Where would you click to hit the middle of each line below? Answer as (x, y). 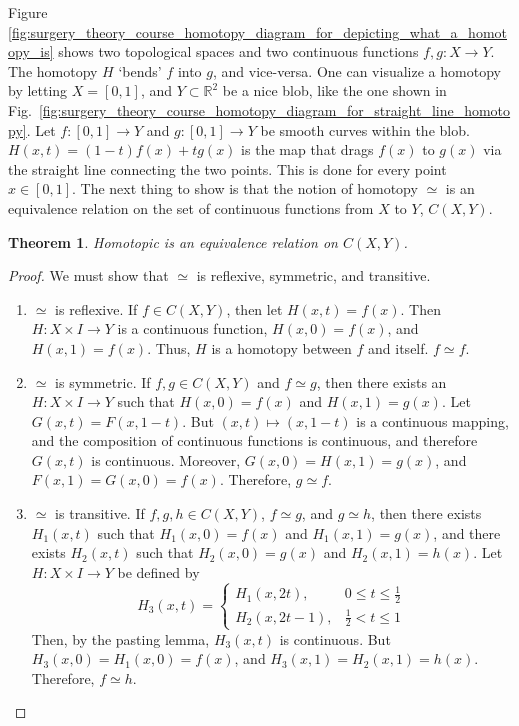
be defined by (158, 571)
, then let (254, 308)
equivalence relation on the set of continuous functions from (191, 207)
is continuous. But (335, 638)
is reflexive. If (96, 308)
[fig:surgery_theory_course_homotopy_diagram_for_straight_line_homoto (274, 109)
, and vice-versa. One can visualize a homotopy (356, 70)
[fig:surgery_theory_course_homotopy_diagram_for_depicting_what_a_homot (258, 31)
